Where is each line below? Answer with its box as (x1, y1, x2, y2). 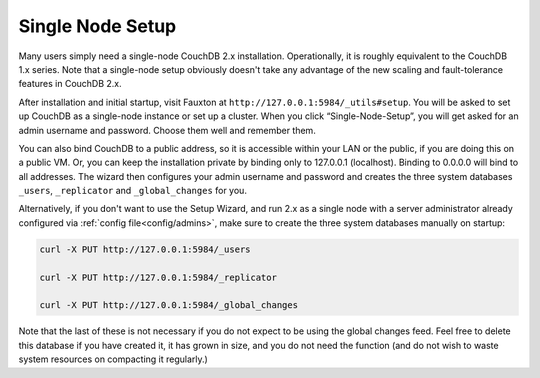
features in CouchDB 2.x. (18, 78, 122, 90)
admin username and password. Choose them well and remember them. (18, 124, 317, 136)
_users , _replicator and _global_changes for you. (18, 185, 247, 197)
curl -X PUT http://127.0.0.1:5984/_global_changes (39, 300, 299, 311)
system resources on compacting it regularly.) (18, 353, 209, 365)
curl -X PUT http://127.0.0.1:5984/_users (39, 243, 251, 255)
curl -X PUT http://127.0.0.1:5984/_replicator (39, 271, 277, 283)
